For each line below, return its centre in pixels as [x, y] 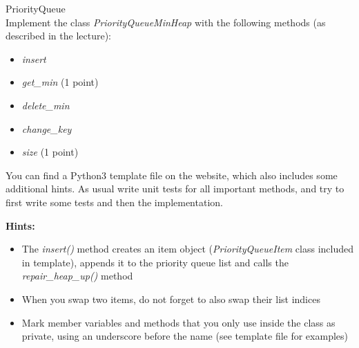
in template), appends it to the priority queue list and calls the [155, 262]
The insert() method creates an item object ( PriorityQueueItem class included [187, 249]
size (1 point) [50, 152]
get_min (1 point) [60, 82]
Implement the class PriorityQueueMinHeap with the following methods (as [166, 22]
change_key [47, 128]
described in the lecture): [58, 36]
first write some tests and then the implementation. [114, 202]
